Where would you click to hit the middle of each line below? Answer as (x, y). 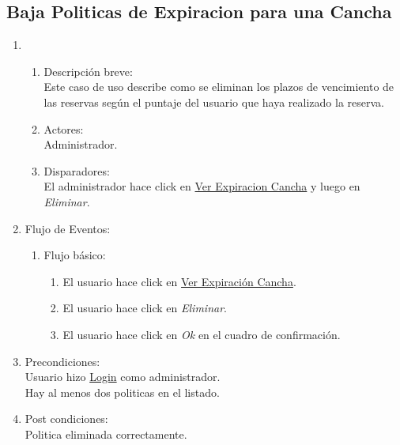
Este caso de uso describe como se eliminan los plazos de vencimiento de (219, 87)
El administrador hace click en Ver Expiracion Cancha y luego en (202, 186)
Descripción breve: (88, 71)
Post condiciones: (66, 419)
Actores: (64, 128)
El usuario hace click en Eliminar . (145, 308)
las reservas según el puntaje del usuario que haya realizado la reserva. (214, 102)
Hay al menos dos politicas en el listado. (122, 392)
